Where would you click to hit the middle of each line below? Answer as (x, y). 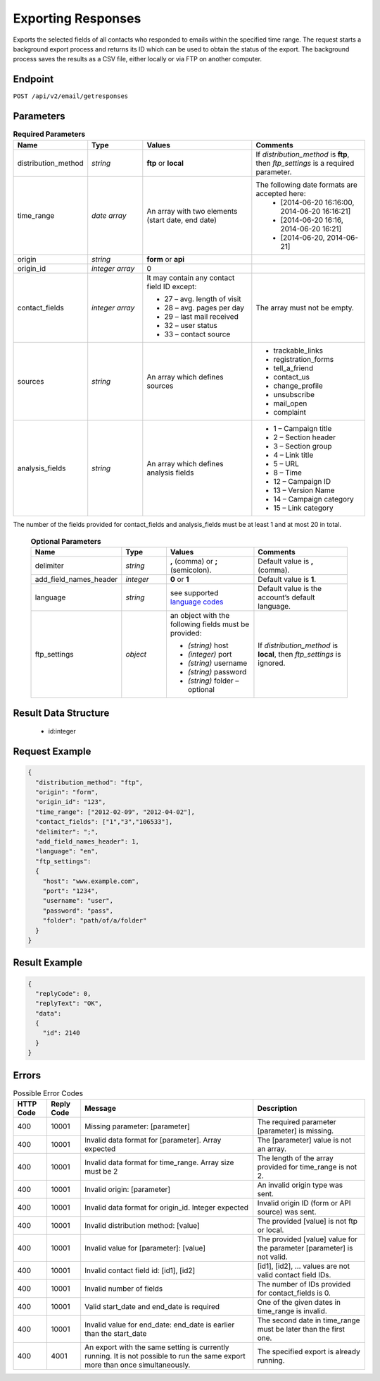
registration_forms (304, 359)
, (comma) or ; (194, 561)
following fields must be (210, 624)
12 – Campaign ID (302, 481)
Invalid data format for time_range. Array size (159, 1162)
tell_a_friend (293, 368)
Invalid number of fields (124, 1289)
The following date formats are (307, 185)
